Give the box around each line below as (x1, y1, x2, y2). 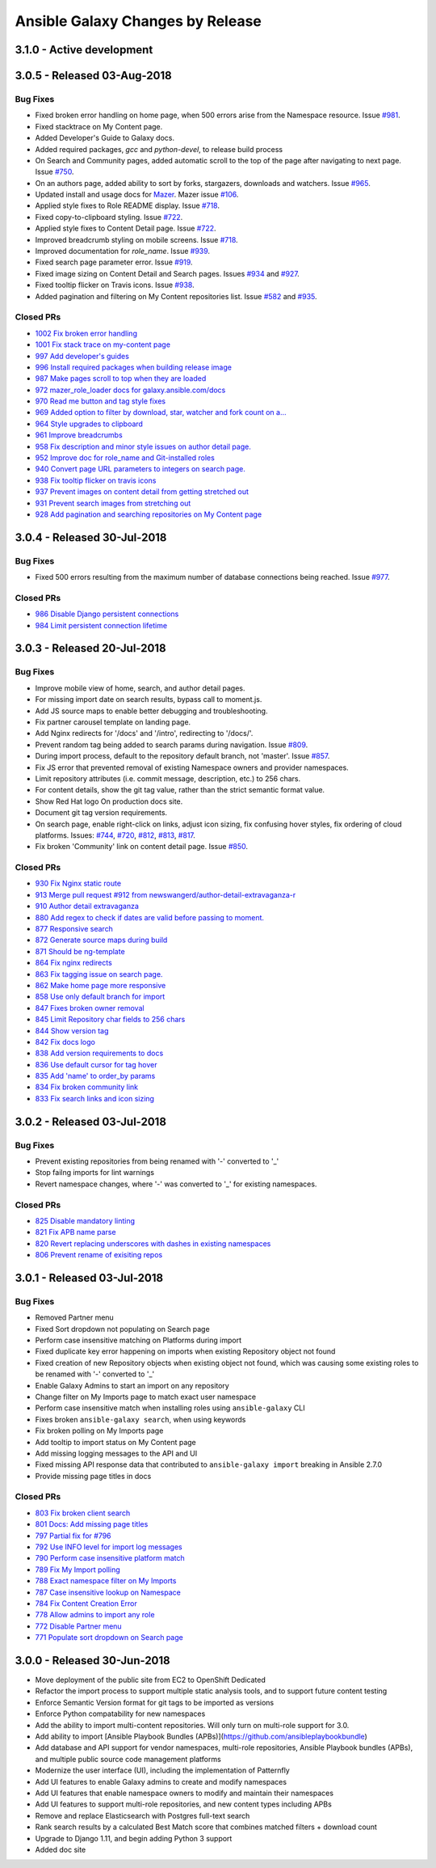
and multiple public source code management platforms (35, 1754, 221, 1764)
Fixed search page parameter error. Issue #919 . (35, 257, 193, 267)
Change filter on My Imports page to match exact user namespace (35, 1392, 257, 1401)
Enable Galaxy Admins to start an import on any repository (35, 1380, 229, 1390)
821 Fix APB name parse (35, 1228, 116, 1237)
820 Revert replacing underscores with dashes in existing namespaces (35, 1238, 271, 1249)
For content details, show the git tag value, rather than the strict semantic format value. (35, 785, 325, 795)
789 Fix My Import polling (35, 1565, 120, 1574)
